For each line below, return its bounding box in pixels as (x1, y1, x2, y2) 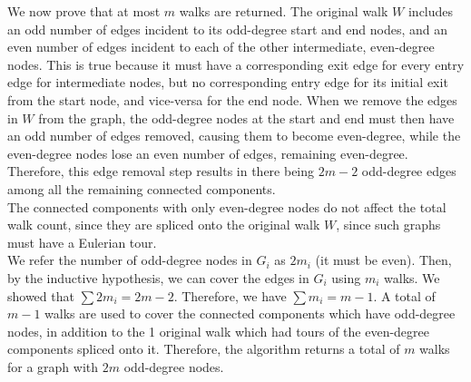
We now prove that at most (7, 2, 161, 20)
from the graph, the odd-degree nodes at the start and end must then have (38, 108, 455, 127)
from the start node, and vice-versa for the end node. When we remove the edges (7, 90, 457, 109)
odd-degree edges (361, 162, 456, 181)
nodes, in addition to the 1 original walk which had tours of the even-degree (7, 321, 430, 340)
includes (407, 2, 454, 20)
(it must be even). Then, (315, 250, 452, 269)
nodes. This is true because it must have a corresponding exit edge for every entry (7, 54, 465, 73)
